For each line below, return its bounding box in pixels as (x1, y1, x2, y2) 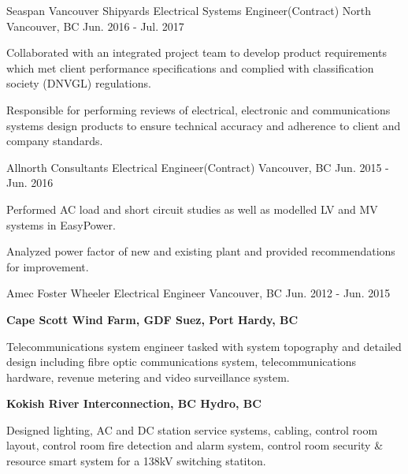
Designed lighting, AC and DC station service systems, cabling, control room (6, 421, 378, 438)
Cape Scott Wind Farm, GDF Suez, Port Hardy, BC (6, 311, 299, 327)
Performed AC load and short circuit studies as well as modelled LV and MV (6, 200, 378, 217)
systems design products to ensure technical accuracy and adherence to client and (6, 117, 401, 133)
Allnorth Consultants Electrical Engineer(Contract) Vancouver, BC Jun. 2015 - (6, 159, 389, 175)
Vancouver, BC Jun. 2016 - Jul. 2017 (6, 17, 184, 34)
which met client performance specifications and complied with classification (6, 59, 374, 76)
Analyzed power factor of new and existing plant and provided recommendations (6, 243, 395, 259)
